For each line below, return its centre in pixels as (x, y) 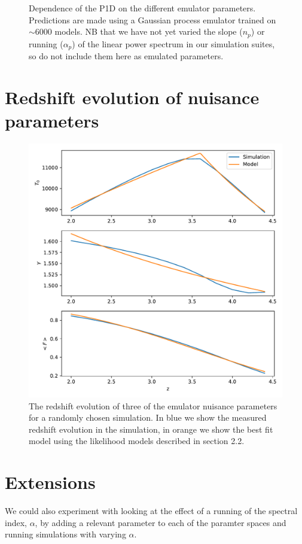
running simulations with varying (65, 534)
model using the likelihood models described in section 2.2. (137, 441)
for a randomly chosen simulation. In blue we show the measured (148, 417)
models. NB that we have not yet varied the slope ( (149, 31)
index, (16, 522)
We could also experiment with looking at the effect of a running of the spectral (151, 511)
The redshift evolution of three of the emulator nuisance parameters (153, 405)
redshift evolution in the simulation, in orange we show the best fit (151, 429)
